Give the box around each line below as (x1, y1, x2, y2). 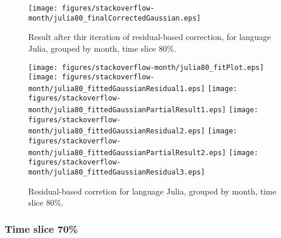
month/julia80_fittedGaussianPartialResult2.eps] (28, 148, 226, 157)
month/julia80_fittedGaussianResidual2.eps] (28, 127, 205, 136)
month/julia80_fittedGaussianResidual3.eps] (28, 168, 205, 177)
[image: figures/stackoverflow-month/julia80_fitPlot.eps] (28, 63, 264, 72)
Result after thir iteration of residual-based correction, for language (28, 31, 271, 43)
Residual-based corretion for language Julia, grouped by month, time (28, 185, 276, 197)
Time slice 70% (5, 221, 78, 236)
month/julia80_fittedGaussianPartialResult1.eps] (28, 106, 226, 115)
